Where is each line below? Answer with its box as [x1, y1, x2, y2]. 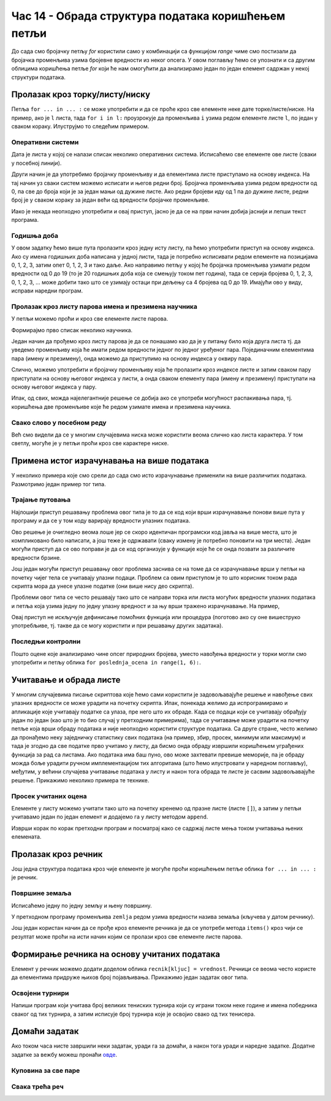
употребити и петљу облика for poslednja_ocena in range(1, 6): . [11, 659, 202, 666]
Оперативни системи [11, 138, 79, 147]
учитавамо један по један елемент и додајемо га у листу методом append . [11, 813, 208, 821]
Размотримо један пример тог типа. [11, 480, 107, 487]
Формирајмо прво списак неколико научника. [11, 326, 133, 333]
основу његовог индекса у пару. [11, 383, 97, 390]
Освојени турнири [11, 989, 69, 997]
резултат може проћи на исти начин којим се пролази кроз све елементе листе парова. [11, 932, 243, 940]
